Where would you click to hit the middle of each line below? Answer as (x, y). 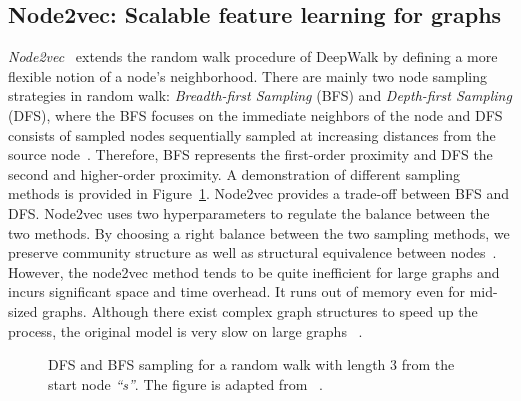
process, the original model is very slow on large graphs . (185, 330)
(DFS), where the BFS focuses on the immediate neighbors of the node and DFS (255, 114)
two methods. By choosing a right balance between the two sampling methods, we (259, 232)
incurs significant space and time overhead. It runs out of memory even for (237, 291)
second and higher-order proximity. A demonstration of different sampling (234, 173)
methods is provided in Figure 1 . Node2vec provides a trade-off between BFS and (259, 193)
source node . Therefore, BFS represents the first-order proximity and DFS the (250, 154)
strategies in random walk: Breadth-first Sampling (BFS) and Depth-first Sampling (260, 95)
